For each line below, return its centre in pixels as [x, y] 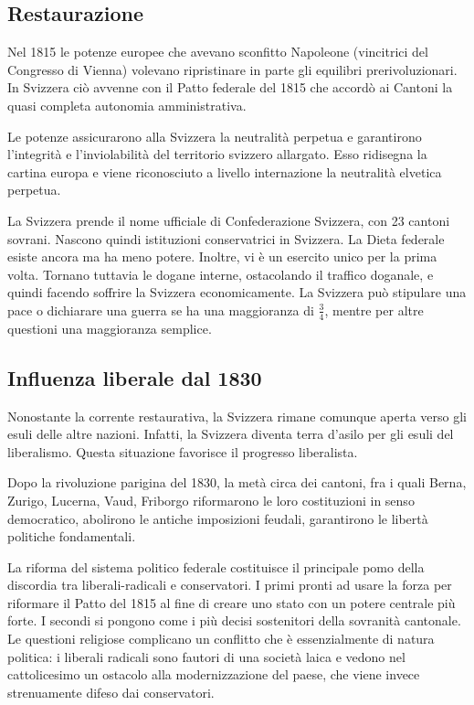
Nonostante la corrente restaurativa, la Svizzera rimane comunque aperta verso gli [237, 416]
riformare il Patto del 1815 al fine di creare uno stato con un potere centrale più [232, 602]
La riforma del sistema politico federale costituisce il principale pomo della [216, 566]
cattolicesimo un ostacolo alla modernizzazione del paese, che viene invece [214, 674]
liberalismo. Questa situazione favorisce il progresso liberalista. [183, 451]
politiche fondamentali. [72, 536]
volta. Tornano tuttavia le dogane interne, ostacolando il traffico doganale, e [221, 274]
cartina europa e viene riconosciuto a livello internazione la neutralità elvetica [225, 171]
